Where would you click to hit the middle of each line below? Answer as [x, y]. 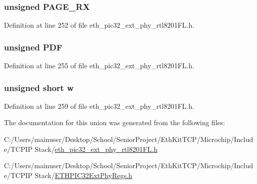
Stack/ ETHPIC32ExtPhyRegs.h [83, 175]
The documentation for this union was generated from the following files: [115, 122]
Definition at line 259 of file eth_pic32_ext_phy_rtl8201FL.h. [99, 106]
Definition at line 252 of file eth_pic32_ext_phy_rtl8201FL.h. [99, 25]
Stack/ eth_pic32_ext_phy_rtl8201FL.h [96, 149]
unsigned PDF [33, 47]
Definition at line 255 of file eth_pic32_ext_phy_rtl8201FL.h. [99, 66]
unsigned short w [39, 87]
